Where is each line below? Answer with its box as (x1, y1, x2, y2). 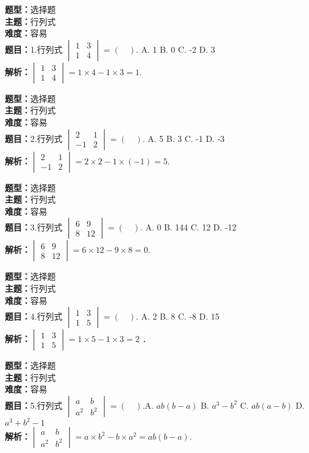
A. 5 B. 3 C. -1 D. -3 (147, 132, 225, 144)
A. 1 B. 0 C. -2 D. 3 (141, 42, 215, 55)
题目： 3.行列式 (5, 221, 62, 233)
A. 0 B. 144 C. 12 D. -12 (145, 221, 236, 233)
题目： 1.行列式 (5, 42, 62, 55)
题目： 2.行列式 (5, 132, 62, 144)
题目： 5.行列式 (5, 398, 62, 411)
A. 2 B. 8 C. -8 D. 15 (141, 310, 219, 323)
